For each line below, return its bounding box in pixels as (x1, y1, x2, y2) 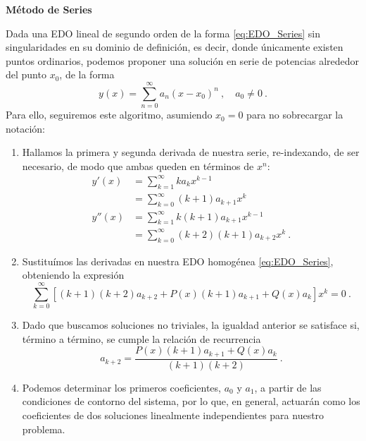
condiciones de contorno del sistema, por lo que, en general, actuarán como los (22, 394, 360, 409)
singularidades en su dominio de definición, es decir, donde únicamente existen (6, 40, 343, 54)
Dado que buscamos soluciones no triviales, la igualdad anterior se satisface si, (22, 318, 360, 332)
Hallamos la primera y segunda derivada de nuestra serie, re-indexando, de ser (22, 145, 360, 159)
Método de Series (6, 2, 92, 16)
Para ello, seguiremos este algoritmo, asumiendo (6, 107, 213, 122)
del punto (6, 67, 46, 82)
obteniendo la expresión (22, 267, 125, 282)
